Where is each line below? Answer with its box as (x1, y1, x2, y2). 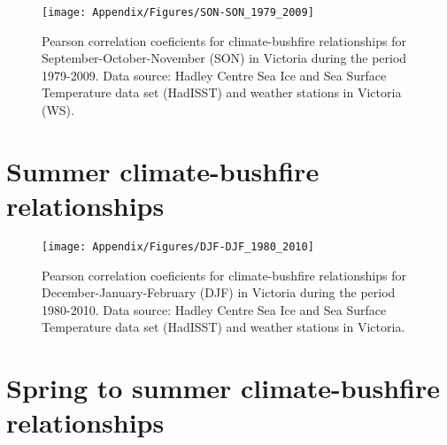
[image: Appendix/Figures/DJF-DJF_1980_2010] (42, 240, 314, 253)
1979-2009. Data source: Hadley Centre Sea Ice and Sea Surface (42, 65, 387, 84)
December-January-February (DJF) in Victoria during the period (42, 283, 396, 302)
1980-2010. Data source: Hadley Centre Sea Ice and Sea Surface (42, 300, 387, 318)
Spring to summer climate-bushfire (6, 370, 441, 406)
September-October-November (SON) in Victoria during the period (42, 49, 407, 67)
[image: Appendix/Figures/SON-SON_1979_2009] (42, 6, 314, 19)
